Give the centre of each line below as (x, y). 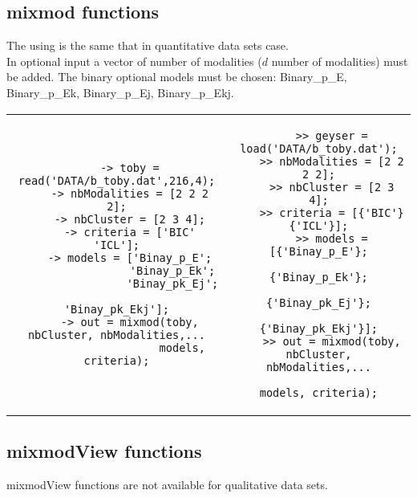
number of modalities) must (340, 61)
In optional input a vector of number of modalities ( (134, 61)
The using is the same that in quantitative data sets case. (148, 45)
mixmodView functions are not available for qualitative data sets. (167, 484)
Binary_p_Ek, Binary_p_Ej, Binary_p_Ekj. (120, 92)
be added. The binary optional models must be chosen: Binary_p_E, (177, 77)
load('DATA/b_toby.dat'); (319, 148)
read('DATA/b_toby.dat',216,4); (117, 180)
